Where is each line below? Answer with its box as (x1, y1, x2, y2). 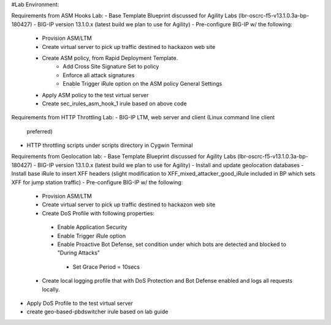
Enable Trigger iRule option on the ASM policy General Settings (63, 80, 223, 88)
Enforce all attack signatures (63, 71, 135, 79)
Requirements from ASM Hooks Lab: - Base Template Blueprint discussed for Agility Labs (11, 12, 237, 20)
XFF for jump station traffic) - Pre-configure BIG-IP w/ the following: (11, 178, 183, 186)
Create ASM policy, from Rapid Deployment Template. (42, 54, 178, 61)
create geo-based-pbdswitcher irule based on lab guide (26, 308, 169, 315)
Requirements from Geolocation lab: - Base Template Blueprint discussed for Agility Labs (11, 153, 236, 160)
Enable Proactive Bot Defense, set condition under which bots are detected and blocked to (57, 241, 286, 248)
